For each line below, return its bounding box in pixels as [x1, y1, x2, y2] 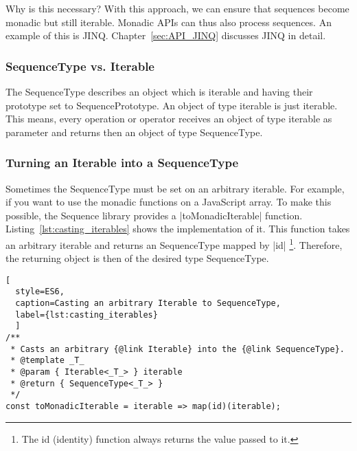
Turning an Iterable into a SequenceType [5, 154, 239, 171]
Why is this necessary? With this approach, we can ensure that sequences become [5, 1, 349, 15]
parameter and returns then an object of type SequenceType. [5, 124, 263, 139]
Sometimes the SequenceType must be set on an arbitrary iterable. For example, [5, 181, 345, 195]
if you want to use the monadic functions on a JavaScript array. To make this [5, 195, 332, 209]
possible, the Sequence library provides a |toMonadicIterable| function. [5, 208, 303, 222]
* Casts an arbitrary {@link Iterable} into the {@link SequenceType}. [10, 344, 345, 354]
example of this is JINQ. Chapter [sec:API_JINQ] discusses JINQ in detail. [5, 28, 326, 43]
